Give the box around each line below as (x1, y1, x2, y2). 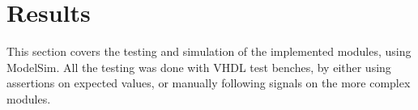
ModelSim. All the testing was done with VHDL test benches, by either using (6, 58, 391, 75)
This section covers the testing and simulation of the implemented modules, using (6, 43, 412, 60)
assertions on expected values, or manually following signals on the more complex (6, 74, 411, 91)
